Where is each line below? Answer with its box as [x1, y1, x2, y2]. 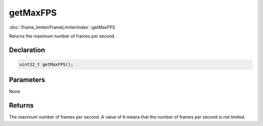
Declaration [9, 46, 45, 54]
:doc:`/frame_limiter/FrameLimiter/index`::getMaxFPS [9, 24, 115, 30]
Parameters [9, 76, 45, 84]
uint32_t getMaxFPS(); [19, 61, 74, 67]
